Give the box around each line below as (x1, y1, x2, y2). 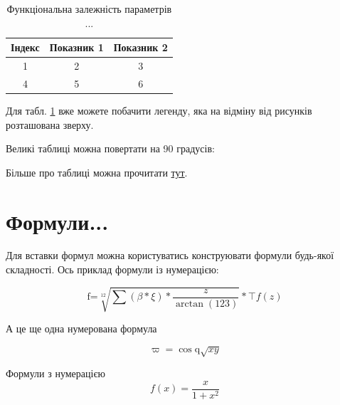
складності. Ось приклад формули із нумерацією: (6, 262, 219, 277)
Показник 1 (49, 40, 104, 55)
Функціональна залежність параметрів (6, 1, 172, 16)
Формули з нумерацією (6, 366, 105, 381)
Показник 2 (113, 40, 168, 55)
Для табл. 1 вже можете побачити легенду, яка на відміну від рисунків (6, 102, 312, 117)
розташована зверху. (6, 117, 94, 132)
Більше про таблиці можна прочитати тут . (6, 164, 188, 179)
